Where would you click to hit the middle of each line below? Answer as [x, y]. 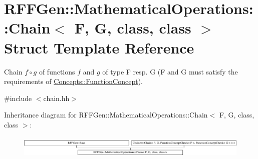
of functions [57, 71]
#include [18, 98]
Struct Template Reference [99, 47]
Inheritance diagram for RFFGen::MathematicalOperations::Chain [106, 115]
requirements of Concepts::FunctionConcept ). [73, 81]
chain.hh [56, 98]
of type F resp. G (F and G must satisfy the [170, 71]
